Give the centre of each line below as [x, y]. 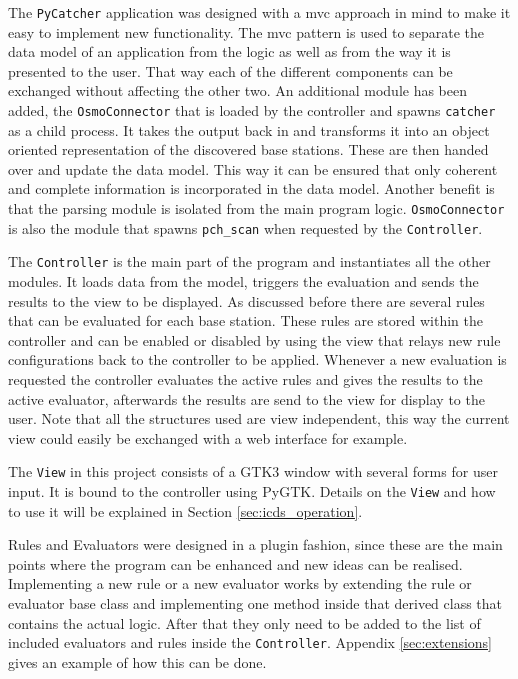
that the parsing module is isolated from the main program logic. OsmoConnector [256, 208]
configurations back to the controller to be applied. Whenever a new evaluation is [257, 359]
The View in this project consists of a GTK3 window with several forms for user [253, 471]
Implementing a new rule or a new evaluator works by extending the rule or [240, 583]
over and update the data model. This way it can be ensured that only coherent [253, 168]
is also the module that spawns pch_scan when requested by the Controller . [245, 227]
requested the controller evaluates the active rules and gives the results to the [245, 379]
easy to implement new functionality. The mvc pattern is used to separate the [246, 31]
